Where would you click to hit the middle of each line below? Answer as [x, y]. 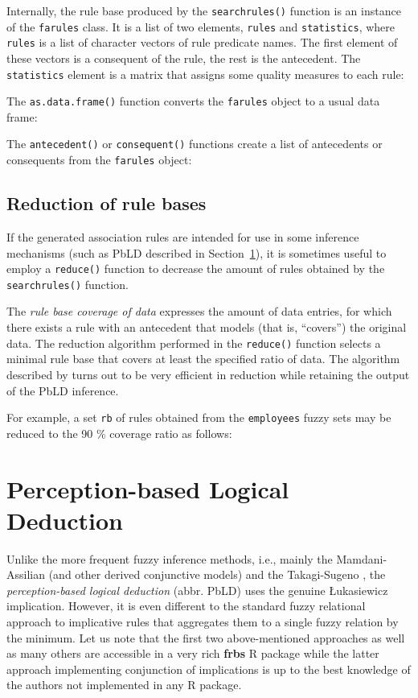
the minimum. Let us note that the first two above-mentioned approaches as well [206, 637]
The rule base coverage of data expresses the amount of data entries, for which [199, 311]
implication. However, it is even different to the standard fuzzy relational [186, 606]
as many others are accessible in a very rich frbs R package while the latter [193, 653]
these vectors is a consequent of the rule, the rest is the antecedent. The [184, 58]
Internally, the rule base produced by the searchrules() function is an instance [204, 10]
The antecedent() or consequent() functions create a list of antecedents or [195, 144]
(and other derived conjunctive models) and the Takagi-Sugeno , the [217, 574]
